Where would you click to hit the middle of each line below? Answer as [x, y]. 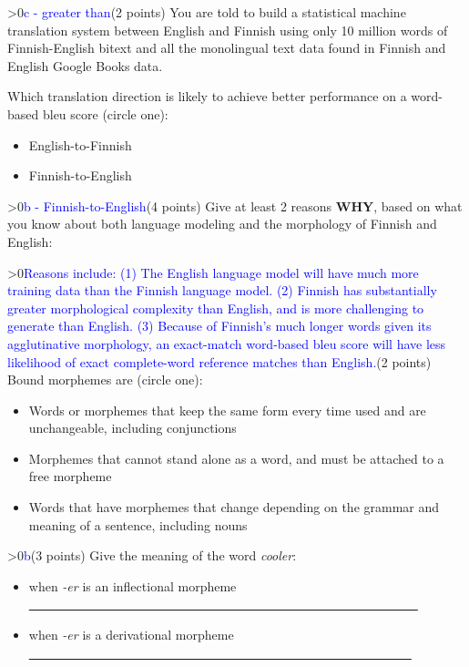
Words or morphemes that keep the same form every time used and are [227, 410]
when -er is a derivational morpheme [131, 635]
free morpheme [70, 476]
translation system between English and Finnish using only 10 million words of [228, 30]
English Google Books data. [85, 65]
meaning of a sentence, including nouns [138, 524]
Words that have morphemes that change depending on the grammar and [234, 507]
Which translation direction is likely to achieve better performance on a [207, 96]
